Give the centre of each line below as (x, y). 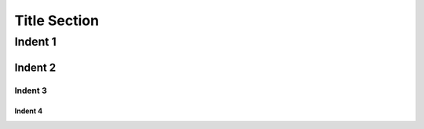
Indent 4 (29, 111)
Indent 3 (31, 90)
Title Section (57, 20)
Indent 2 (35, 67)
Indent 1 (35, 42)
